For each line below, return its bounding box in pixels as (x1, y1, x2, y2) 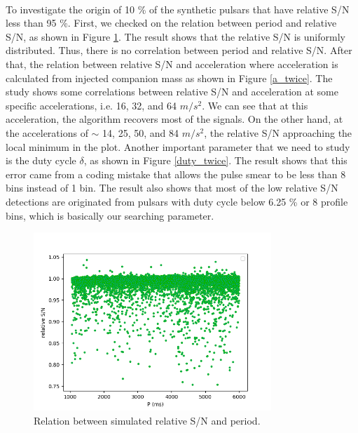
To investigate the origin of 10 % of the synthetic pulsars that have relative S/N (6, 1, 350, 16)
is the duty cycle (6, 153, 76, 168)
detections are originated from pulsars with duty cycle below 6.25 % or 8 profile (6, 194, 348, 208)
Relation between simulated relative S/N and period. (34, 413, 261, 428)
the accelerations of (6, 125, 88, 140)
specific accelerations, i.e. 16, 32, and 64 (6, 98, 177, 112)
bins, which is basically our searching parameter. (6, 208, 214, 222)
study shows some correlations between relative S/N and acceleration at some (6, 84, 338, 99)
